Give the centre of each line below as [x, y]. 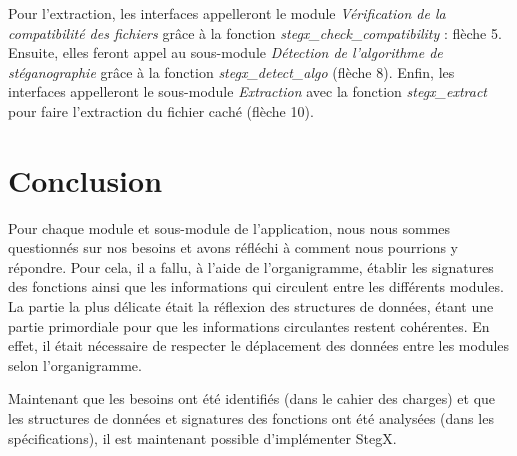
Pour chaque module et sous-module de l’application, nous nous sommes [229, 227]
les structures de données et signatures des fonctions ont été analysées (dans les [251, 418]
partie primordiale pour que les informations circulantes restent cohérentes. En [249, 325]
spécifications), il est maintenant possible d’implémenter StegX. [202, 437]
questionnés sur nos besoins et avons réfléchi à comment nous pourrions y [233, 247]
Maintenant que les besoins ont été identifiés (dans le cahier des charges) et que [252, 398]
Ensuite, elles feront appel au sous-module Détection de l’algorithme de [225, 52]
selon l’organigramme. [75, 364]
